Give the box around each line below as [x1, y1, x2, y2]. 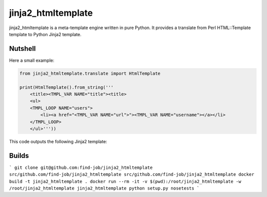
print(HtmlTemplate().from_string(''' [19, 84, 114, 90]
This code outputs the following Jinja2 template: [9, 138, 107, 144]
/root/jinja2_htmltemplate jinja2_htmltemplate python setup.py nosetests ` [9, 186, 200, 191]
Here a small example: [9, 57, 54, 63]
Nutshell [9, 44, 36, 53]
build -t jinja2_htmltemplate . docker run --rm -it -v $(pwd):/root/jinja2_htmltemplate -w [9, 178, 242, 184]
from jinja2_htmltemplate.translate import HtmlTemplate [19, 71, 161, 76]
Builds [9, 151, 29, 160]
